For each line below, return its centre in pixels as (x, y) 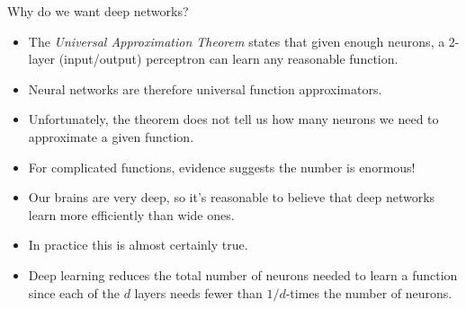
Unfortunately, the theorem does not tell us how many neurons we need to (233, 119)
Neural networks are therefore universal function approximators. (205, 88)
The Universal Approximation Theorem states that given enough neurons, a (237, 41)
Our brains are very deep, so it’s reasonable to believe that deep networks (232, 197)
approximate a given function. (111, 136)
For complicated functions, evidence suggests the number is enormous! (222, 167)
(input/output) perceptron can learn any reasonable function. (229, 59)
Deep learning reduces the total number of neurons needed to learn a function (243, 274)
